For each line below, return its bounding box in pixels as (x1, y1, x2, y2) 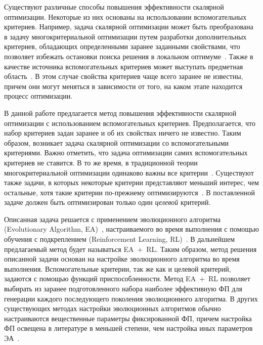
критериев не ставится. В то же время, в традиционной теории (4, 157, 198, 167)
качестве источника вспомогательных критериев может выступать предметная (4, 61, 243, 71)
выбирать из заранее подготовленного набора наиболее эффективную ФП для (4, 283, 242, 294)
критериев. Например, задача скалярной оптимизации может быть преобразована (4, 21, 253, 32)
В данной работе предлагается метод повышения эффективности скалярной (4, 107, 237, 118)
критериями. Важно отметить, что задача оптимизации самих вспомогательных (4, 147, 248, 158)
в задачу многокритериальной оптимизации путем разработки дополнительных (4, 31, 247, 41)
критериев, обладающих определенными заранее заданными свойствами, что (4, 41, 240, 52)
